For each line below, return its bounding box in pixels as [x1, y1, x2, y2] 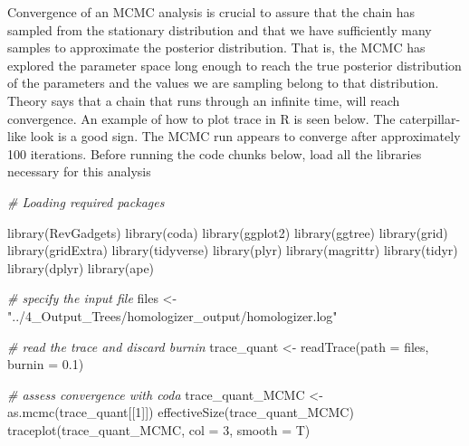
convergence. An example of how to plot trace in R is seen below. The [7, 109, 396, 128]
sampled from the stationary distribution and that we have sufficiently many [7, 20, 432, 39]
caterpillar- [399, 109, 461, 128]
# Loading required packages [7, 192, 165, 211]
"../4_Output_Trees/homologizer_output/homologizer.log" [7, 306, 338, 325]
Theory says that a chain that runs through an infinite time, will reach [7, 90, 400, 109]
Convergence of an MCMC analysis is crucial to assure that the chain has [7, 3, 416, 21]
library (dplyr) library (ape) [7, 258, 155, 277]
